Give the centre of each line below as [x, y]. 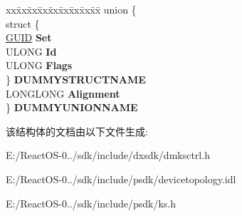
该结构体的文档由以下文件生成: [77, 131]
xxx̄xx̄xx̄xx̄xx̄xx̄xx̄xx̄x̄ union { [71, 9]
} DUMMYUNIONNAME [72, 107]
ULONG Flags [39, 65]
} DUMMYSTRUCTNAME [76, 79]
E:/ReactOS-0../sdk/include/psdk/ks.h [91, 203]
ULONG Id [31, 51]
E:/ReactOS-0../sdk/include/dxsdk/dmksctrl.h [108, 155]
